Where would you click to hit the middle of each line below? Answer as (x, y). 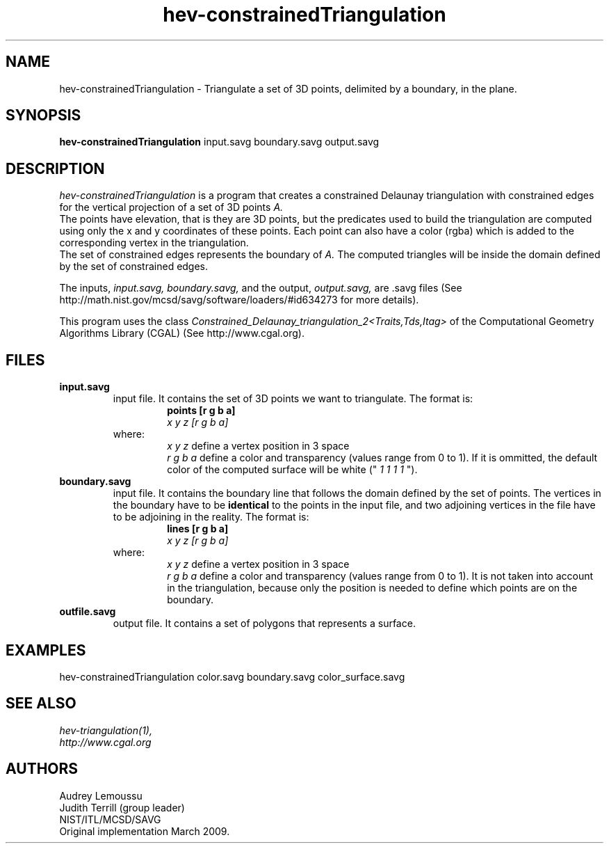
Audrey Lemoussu (101, 795)
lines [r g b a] (198, 529)
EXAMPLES (46, 650)
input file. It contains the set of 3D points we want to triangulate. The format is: (293, 399)
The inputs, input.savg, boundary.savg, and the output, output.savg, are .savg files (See (261, 288)
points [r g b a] (201, 411)
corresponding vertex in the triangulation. (154, 243)
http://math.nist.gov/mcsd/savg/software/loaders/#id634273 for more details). (239, 300)
